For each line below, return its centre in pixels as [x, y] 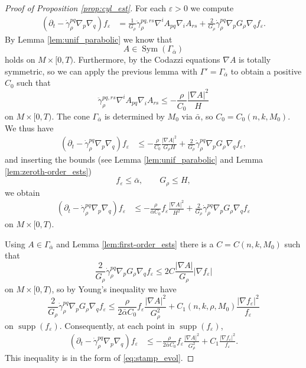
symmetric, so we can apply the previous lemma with [101, 71]
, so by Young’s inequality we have [114, 288]
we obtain [22, 192]
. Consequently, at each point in [117, 325]
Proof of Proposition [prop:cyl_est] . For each [86, 8]
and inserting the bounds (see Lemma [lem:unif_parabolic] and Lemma [134, 159]
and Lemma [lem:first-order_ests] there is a [135, 243]
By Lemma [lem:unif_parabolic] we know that [89, 39]
